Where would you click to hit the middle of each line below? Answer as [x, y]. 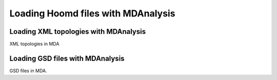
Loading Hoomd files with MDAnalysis [92, 13]
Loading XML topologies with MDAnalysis [78, 32]
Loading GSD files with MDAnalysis [67, 58]
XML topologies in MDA [34, 44]
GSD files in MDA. [28, 71]
